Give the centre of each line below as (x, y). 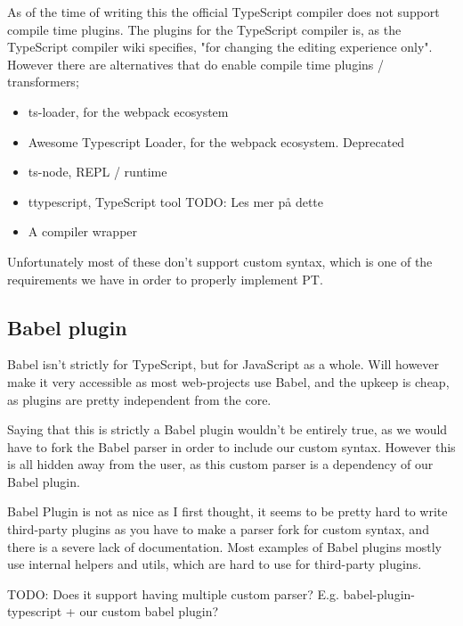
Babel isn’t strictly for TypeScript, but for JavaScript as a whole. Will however (223, 364)
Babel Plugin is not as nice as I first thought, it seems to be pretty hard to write (227, 511)
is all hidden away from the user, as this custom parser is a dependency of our (220, 464)
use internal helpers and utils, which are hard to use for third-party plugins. (215, 564)
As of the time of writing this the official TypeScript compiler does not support (223, 12)
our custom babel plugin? (149, 611)
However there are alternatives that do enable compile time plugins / (195, 64)
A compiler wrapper (83, 231)
